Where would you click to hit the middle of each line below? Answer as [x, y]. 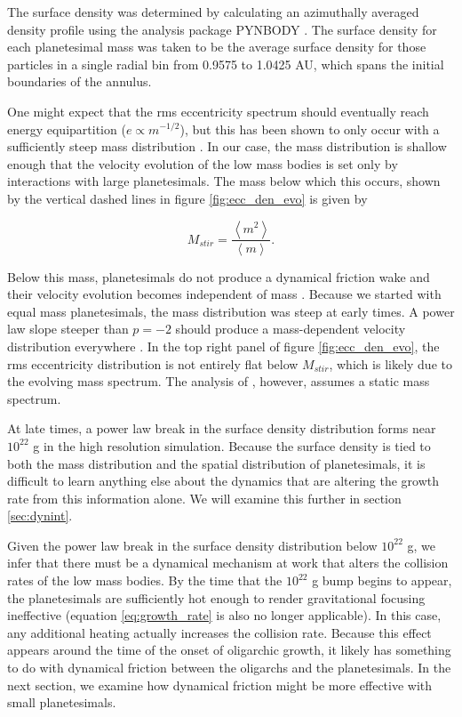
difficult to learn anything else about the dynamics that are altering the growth [223, 481]
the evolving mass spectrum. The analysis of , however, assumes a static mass [219, 381]
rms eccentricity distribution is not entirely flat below [153, 363]
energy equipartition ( [67, 129]
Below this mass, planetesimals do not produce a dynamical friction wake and [219, 276]
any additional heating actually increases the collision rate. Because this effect [219, 632]
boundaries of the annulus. [80, 81]
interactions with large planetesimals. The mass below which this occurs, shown [224, 181]
